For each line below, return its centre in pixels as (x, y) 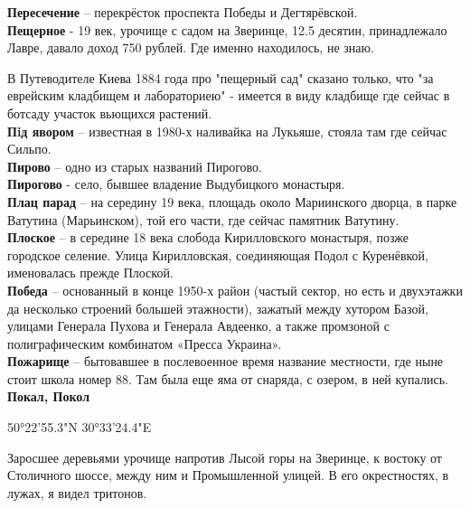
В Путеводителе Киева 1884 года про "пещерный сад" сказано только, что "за (221, 77)
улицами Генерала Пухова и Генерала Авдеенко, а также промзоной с (198, 326)
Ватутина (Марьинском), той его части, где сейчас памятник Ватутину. (203, 219)
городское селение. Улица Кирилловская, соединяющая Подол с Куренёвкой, (218, 254)
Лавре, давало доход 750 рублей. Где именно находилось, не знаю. (191, 47)
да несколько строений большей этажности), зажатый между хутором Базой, (218, 308)
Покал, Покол (48, 396)
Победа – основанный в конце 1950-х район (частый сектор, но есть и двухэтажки (235, 290)
